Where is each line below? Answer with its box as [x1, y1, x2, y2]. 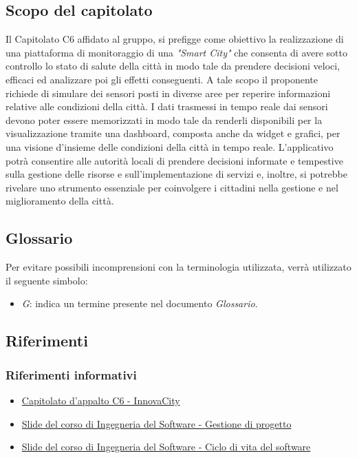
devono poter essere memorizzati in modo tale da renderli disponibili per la [6, 112, 323, 127]
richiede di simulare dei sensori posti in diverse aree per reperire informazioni [6, 85, 331, 100]
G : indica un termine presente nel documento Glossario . [21, 296, 258, 311]
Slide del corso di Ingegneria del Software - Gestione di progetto [21, 416, 292, 430]
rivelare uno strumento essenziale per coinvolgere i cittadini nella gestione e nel [6, 180, 338, 194]
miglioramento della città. [6, 194, 114, 208]
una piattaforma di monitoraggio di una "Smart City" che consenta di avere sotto [6, 45, 347, 59]
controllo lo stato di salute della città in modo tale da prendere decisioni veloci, [6, 59, 340, 73]
